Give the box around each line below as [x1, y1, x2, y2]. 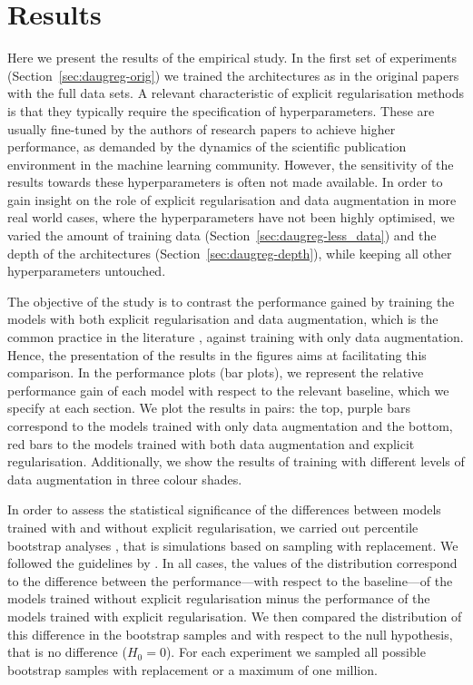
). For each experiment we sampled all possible [165, 642, 426, 661]
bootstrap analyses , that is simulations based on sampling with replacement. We [7, 535, 458, 554]
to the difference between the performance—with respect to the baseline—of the [7, 571, 453, 590]
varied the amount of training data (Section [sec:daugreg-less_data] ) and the [7, 226, 437, 245]
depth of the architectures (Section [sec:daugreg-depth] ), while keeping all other [7, 243, 452, 262]
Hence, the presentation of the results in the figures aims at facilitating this [7, 345, 427, 364]
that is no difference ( [7, 642, 127, 661]
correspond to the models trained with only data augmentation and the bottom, [7, 416, 453, 435]
